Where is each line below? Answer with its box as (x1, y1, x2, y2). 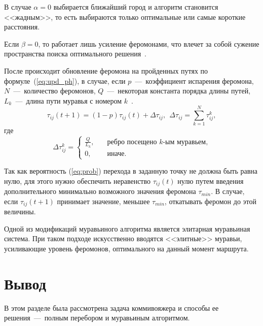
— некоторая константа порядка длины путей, (107, 85, 251, 96)
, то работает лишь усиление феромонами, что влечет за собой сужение (38, 38, 259, 49)
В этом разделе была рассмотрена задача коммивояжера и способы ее (4, 302, 219, 313)
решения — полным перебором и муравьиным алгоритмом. (4, 312, 190, 323)
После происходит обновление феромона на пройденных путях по (4, 65, 208, 76)
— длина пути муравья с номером (15, 95, 122, 106)
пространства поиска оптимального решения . (4, 48, 147, 59)
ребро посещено (107, 138, 157, 146)
